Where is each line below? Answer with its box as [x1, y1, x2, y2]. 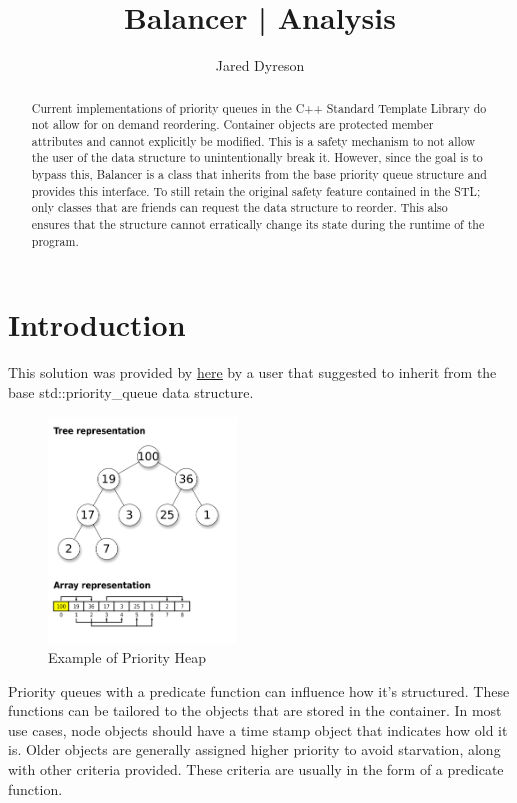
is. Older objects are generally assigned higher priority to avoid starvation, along [8, 739, 501, 760]
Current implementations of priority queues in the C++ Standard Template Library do [31, 99, 487, 116]
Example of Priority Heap [48, 646, 206, 667]
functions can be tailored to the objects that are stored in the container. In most [8, 700, 502, 721]
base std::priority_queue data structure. [8, 381, 254, 402]
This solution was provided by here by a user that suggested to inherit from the [8, 362, 497, 383]
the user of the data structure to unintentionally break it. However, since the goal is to [31, 149, 483, 166]
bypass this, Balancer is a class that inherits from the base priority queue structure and [31, 166, 487, 183]
